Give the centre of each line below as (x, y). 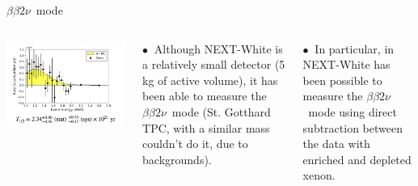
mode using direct (353, 111)
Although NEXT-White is (218, 48)
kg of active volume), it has (210, 80)
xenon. (319, 175)
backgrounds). (177, 159)
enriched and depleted (357, 159)
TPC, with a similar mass (206, 127)
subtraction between (353, 127)
